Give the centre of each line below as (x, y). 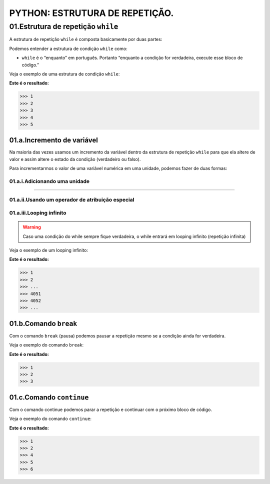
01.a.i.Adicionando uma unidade (49, 181)
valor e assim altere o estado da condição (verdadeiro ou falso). (75, 159)
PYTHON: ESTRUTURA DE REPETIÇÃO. (91, 13)
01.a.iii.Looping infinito (38, 213)
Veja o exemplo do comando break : (46, 345)
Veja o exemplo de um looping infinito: (49, 250)
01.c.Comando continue (49, 397)
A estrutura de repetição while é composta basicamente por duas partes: (86, 39)
